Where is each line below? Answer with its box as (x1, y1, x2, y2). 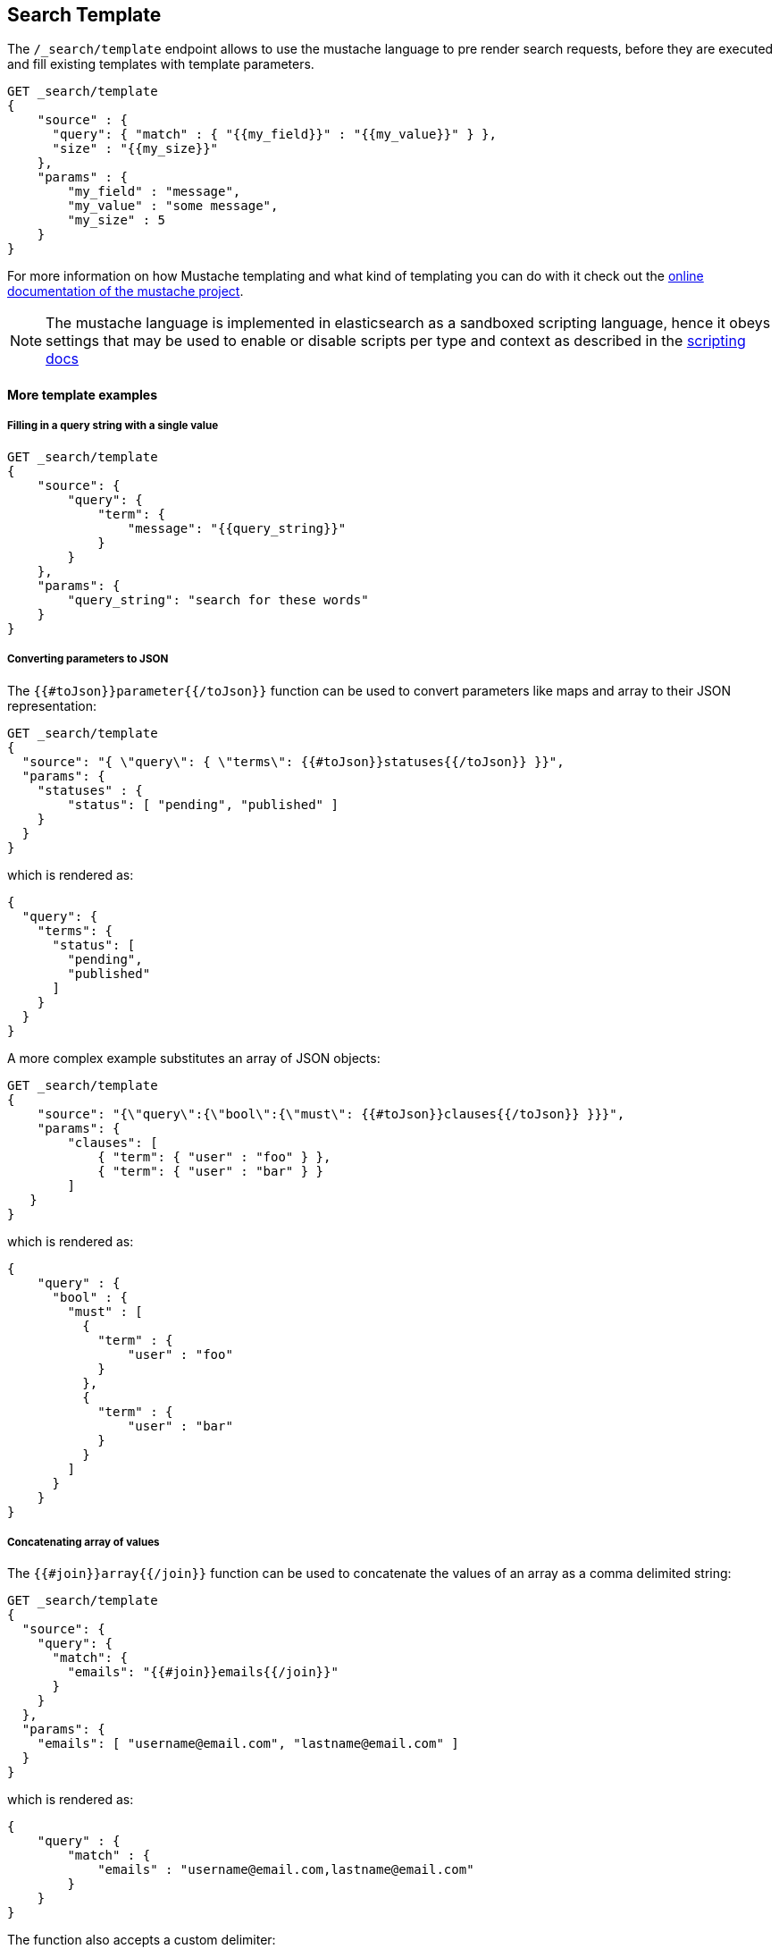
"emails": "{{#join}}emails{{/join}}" (67, 1665, 339, 1680)
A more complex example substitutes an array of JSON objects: (7, 1050, 381, 1066)
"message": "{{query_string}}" (127, 520, 347, 536)
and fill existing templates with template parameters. (7, 56, 314, 72)
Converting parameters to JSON (7, 653, 169, 666)
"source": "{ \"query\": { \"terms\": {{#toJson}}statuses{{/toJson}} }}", (21, 754, 565, 769)
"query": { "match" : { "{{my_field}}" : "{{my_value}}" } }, (52, 127, 497, 142)
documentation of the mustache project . (7, 283, 244, 300)
